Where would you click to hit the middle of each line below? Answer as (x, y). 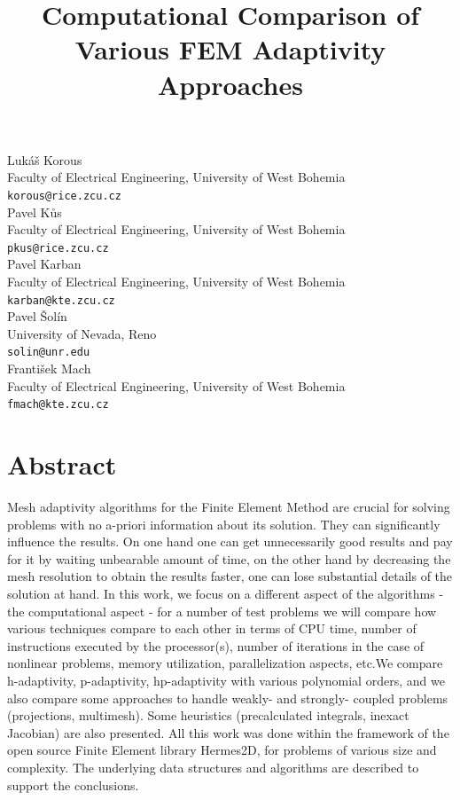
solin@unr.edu (49, 353)
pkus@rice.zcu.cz (58, 248)
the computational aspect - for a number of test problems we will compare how (222, 611)
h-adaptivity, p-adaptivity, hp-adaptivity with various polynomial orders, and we (226, 681)
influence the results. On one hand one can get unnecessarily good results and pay (230, 541)
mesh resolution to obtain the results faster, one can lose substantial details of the (230, 576)
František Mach (49, 369)
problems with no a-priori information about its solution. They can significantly (224, 524)
